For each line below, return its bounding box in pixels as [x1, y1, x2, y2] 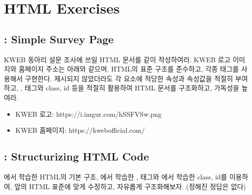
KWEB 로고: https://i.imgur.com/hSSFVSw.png [15, 108, 162, 119]
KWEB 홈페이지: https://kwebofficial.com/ [15, 125, 145, 135]
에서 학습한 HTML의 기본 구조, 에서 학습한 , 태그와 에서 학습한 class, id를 [4, 171, 227, 181]
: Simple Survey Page [4, 31, 114, 46]
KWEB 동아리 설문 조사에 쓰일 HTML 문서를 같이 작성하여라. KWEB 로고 [4, 54, 231, 64]
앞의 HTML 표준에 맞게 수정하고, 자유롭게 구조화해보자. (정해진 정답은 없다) [14, 181, 246, 191]
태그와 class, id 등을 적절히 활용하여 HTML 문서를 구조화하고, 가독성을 [24, 83, 239, 93]
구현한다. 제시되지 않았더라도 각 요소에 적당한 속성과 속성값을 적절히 [25, 73, 233, 83]
